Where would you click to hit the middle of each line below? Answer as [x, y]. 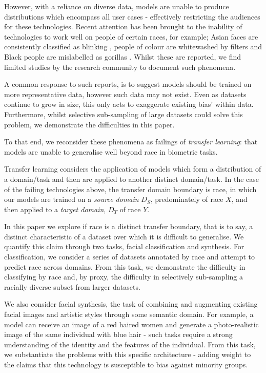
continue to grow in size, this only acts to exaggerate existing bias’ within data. [129, 104]
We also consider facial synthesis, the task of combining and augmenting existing [131, 304]
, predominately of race [187, 199]
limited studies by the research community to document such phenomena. [120, 67]
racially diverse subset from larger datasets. [72, 286]
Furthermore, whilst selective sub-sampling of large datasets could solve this [124, 114]
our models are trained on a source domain [71, 199]
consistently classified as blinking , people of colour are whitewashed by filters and [133, 46]
